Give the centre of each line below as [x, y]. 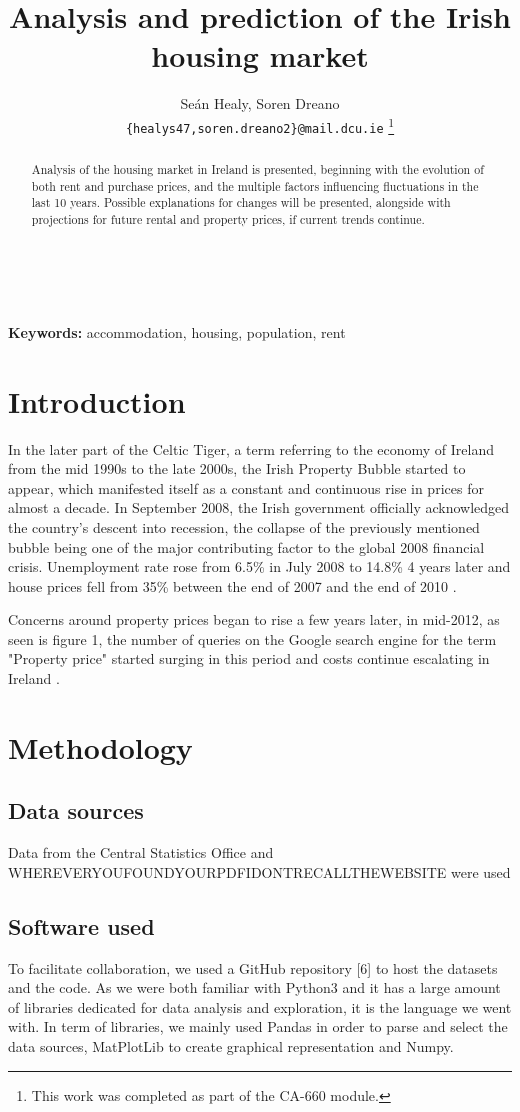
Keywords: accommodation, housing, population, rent [177, 331]
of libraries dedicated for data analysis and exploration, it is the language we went [260, 1006]
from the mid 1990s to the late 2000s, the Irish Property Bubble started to [237, 468]
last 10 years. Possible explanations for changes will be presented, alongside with [241, 202]
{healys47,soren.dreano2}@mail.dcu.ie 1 [260, 124]
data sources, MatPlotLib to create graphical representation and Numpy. [231, 1046]
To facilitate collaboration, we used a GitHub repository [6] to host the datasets [253, 967]
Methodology [100, 746]
